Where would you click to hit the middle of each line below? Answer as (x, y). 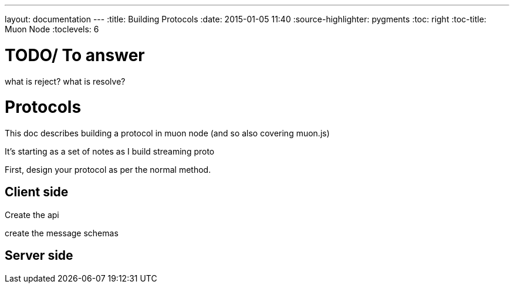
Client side (37, 192)
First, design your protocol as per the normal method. (108, 170)
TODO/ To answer (75, 55)
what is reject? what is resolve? (65, 81)
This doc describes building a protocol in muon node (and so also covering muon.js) (167, 133)
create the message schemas (62, 233)
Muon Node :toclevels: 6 (52, 29)
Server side (39, 256)
